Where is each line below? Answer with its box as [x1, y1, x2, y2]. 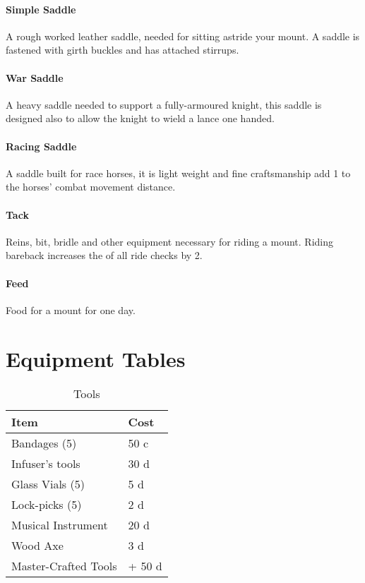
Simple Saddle [6, 1, 76, 16]
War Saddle [6, 70, 64, 85]
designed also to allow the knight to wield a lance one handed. [6, 111, 275, 126]
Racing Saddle [6, 138, 77, 153]
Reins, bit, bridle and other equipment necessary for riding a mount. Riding [6, 234, 334, 248]
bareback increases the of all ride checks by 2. [6, 248, 203, 263]
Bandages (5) [11, 435, 77, 452]
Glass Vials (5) [11, 476, 85, 493]
